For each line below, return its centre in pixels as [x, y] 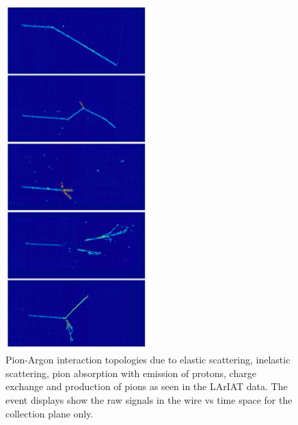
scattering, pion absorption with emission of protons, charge [131, 373]
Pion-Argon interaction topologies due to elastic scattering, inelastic [148, 360]
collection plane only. [50, 413]
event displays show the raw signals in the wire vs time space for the [149, 400]
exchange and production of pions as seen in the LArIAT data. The [147, 386]
